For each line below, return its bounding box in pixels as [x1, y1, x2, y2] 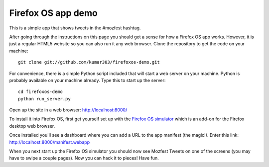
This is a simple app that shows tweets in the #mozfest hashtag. [9, 25, 141, 31]
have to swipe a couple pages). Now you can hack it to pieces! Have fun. [9, 155, 159, 161]
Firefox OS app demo [9, 7, 98, 18]
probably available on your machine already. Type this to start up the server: [9, 77, 166, 83]
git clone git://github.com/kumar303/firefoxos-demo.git [18, 60, 160, 65]
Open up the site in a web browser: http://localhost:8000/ [9, 107, 128, 113]
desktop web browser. [9, 123, 55, 129]
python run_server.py [18, 96, 71, 101]
